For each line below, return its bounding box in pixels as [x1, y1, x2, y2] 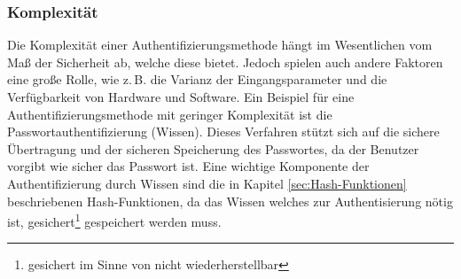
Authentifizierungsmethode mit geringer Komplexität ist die [7, 105, 332, 123]
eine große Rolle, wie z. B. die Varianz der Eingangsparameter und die [7, 70, 387, 89]
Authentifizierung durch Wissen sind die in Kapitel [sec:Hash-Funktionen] [7, 174, 407, 192]
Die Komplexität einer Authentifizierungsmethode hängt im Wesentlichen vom [7, 35, 433, 54]
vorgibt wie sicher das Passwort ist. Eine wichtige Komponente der [7, 157, 370, 175]
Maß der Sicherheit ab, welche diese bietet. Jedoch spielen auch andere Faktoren [7, 52, 443, 71]
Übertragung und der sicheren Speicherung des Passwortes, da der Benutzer [7, 139, 419, 158]
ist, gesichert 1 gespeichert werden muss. [7, 210, 222, 230]
